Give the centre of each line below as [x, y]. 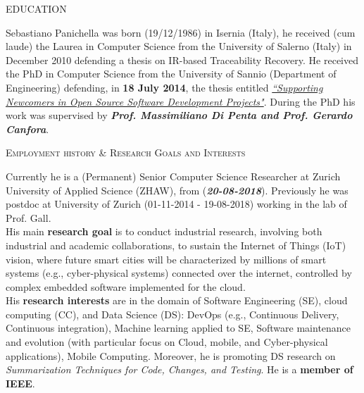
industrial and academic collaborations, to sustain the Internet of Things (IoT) [176, 245]
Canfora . [27, 129]
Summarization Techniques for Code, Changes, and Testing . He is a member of [180, 369]
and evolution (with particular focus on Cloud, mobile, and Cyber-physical [167, 342]
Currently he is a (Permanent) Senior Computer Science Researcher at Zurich [173, 176]
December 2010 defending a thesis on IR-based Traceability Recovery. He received [182, 60]
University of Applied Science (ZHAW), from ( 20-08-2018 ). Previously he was [177, 190]
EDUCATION [36, 8]
